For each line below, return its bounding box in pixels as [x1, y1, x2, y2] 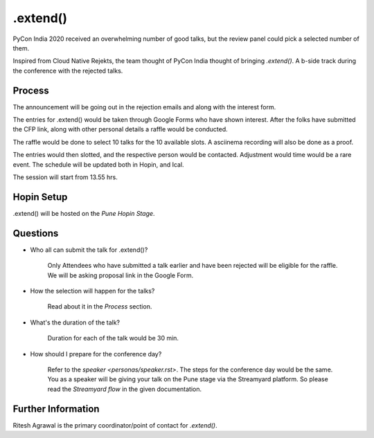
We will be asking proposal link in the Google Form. [47, 271, 194, 280]
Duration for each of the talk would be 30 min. [47, 334, 179, 343]
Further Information [12, 403, 100, 414]
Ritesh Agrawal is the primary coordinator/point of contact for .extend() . [12, 421, 217, 429]
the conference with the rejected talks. [12, 66, 123, 75]
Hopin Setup [12, 191, 68, 203]
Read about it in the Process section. [47, 302, 152, 311]
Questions [12, 227, 59, 239]
